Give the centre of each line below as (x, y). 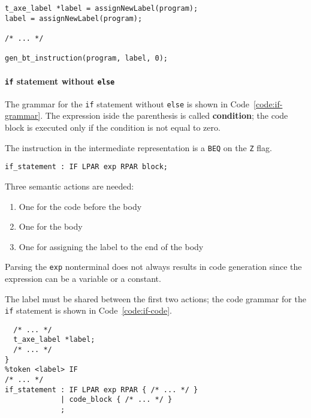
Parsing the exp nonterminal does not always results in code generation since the (153, 267)
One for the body (51, 226)
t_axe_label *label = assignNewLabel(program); (102, 8)
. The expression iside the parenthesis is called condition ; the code (164, 115)
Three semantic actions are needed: (70, 186)
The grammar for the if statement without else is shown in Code (127, 103)
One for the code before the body (80, 206)
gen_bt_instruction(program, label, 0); (87, 58)
